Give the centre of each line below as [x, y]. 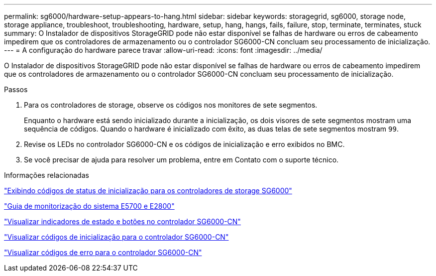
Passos [16, 89]
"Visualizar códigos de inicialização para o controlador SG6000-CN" [116, 237]
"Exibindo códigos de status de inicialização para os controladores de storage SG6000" [148, 191]
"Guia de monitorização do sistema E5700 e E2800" [89, 206]
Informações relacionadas [47, 175]
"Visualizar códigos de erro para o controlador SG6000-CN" [103, 252]
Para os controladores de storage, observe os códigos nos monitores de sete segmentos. [171, 105]
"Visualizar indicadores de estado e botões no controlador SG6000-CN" [122, 221]
